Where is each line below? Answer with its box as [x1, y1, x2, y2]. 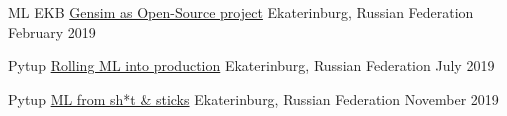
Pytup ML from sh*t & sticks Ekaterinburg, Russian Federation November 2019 [8, 88, 499, 109]
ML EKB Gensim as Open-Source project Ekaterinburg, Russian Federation [8, 2, 474, 22]
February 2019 [8, 21, 96, 42]
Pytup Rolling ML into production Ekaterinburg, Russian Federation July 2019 [8, 55, 495, 76]
